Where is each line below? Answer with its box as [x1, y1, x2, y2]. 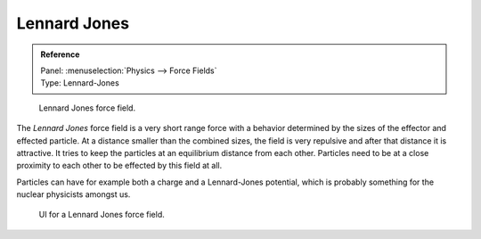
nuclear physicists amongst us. [16, 189, 131, 200]
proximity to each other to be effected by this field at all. [16, 161, 223, 171]
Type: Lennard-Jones [40, 78, 119, 88]
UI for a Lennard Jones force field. [38, 210, 165, 220]
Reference [40, 49, 80, 60]
